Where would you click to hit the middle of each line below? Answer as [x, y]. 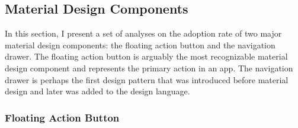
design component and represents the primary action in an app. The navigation [149, 68]
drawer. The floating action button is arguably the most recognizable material [146, 56]
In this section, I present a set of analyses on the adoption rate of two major [143, 33]
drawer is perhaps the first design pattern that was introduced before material [147, 79]
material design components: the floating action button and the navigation [140, 45]
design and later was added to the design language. [97, 91]
